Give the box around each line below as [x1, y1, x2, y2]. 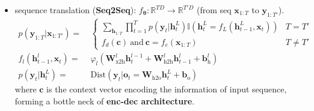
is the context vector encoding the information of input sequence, [46, 83, 287, 95]
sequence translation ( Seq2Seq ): [14, 4, 137, 16]
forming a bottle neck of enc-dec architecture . [14, 94, 195, 107]
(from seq [196, 4, 232, 16]
